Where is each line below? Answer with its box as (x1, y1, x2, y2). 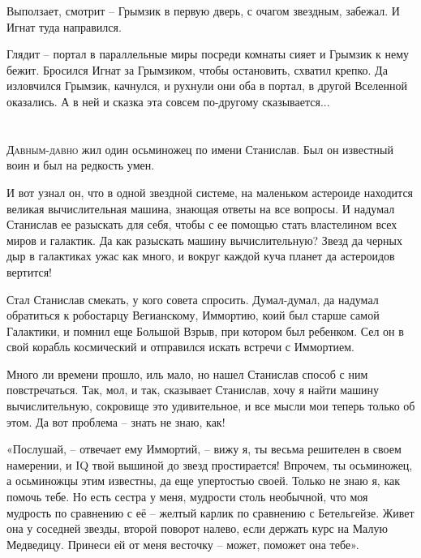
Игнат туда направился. (6, 18, 122, 35)
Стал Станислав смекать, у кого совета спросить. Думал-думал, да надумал (6, 290, 379, 307)
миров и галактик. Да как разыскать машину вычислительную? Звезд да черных (6, 231, 403, 248)
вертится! (6, 263, 53, 280)
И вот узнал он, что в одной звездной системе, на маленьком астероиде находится (6, 183, 414, 200)
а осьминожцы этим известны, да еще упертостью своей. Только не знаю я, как (6, 472, 401, 489)
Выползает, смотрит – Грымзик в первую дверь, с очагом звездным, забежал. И (6, 2, 400, 19)
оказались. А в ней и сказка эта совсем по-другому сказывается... (6, 92, 330, 109)
